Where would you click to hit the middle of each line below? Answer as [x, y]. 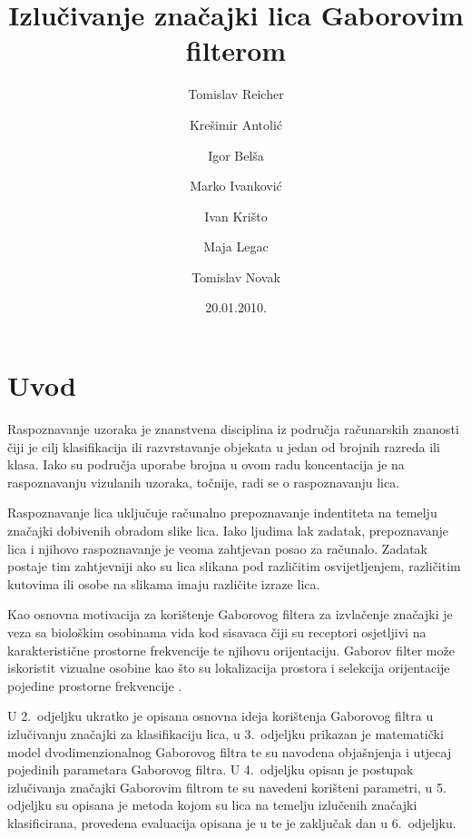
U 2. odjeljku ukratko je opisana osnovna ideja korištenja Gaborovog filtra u [221, 716]
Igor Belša [236, 155]
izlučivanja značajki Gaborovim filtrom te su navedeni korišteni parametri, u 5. [227, 787]
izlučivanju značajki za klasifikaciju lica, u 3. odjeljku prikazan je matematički [226, 733]
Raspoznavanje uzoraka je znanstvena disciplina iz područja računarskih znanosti [233, 429]
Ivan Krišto [236, 216]
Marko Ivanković [236, 186]
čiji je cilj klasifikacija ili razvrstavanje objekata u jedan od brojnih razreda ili [224, 446]
